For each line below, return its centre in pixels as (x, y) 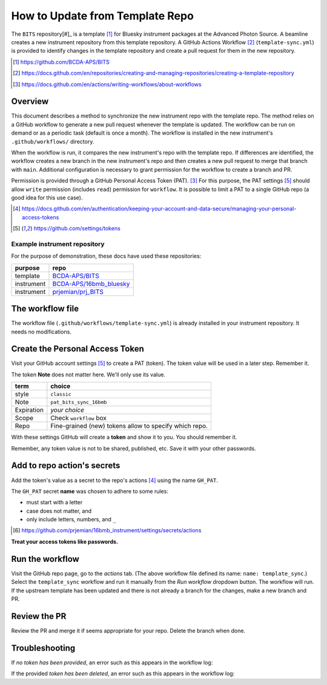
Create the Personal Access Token (78, 349)
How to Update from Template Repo (102, 16)
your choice (68, 410)
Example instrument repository (58, 244)
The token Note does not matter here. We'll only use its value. (88, 374)
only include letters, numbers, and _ (71, 520)
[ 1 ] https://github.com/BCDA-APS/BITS (61, 62)
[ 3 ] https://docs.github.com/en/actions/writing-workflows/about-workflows (107, 84)
